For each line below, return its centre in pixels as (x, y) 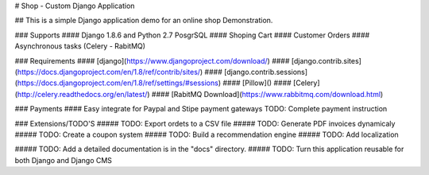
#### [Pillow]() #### (257, 83)
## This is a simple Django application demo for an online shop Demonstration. (144, 21)
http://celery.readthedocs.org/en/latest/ (82, 94)
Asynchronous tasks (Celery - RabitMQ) (80, 46)
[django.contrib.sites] (326, 60)
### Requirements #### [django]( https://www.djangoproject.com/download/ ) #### (152, 60)
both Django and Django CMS (64, 160)
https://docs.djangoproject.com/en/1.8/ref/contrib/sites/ (109, 72)
